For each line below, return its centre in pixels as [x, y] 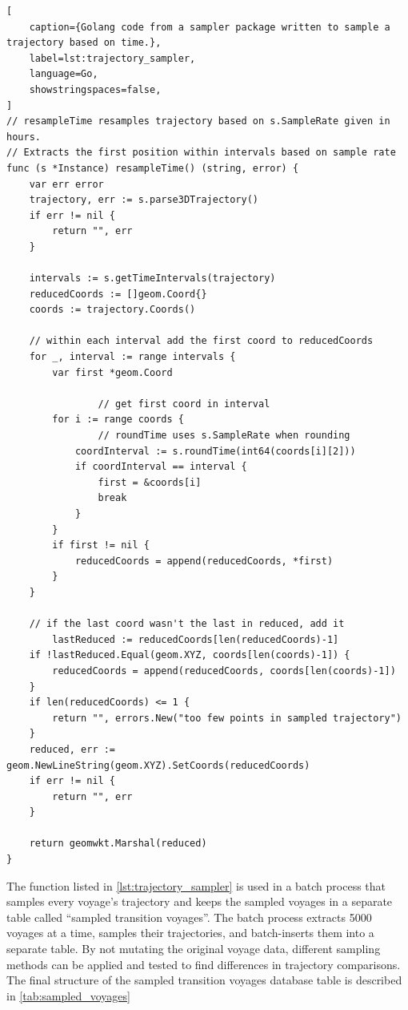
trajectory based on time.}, [84, 43]
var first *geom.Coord [112, 372]
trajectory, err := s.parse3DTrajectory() [144, 200]
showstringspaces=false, [95, 89]
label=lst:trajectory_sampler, [112, 58]
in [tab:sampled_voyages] [68, 995]
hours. [24, 137]
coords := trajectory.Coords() [112, 310]
